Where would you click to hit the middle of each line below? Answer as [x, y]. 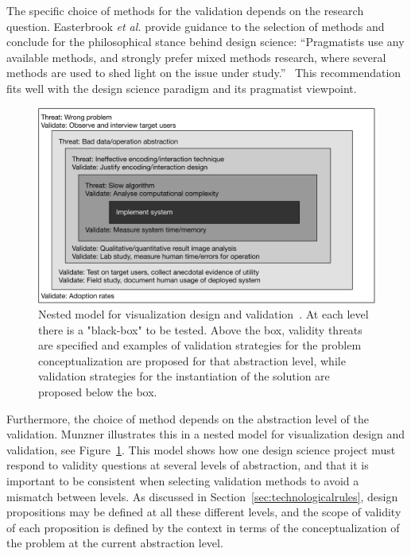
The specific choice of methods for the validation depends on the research [185, 10]
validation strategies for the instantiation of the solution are [184, 376]
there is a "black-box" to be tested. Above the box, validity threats [200, 329]
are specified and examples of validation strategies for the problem [200, 345]
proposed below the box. [98, 392]
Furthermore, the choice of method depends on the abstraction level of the [188, 418]
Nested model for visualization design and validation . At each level [204, 314]
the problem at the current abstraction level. [115, 543]
